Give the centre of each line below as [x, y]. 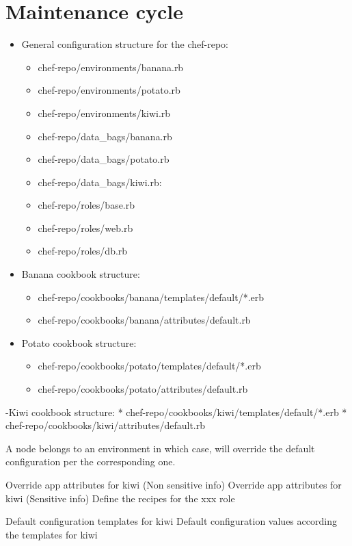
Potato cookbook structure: [79, 342]
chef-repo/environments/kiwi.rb [104, 113]
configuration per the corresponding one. [91, 461]
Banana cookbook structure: [81, 274]
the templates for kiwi [52, 534]
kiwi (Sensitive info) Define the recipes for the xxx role [120, 498]
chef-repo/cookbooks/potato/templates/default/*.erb [149, 366]
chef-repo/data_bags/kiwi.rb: [100, 182]
